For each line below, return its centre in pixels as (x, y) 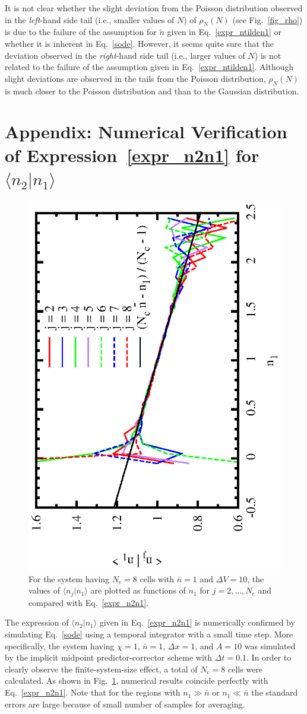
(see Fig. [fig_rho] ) (268, 19)
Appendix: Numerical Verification (146, 131)
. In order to (269, 657)
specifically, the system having (60, 645)
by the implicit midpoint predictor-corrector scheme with (109, 657)
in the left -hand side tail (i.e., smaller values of (90, 19)
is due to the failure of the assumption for (81, 32)
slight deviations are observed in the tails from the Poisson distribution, (135, 78)
